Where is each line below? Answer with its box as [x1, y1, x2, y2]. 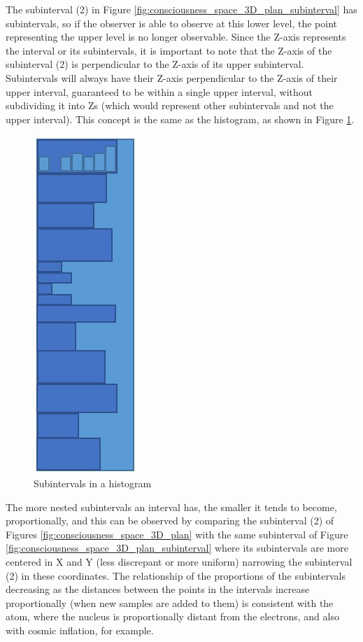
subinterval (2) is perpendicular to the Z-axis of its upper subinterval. [6, 57, 304, 71]
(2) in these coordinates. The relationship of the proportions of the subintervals [6, 568, 346, 582]
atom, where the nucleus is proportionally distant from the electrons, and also [6, 609, 339, 624]
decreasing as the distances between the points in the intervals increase [6, 582, 310, 596]
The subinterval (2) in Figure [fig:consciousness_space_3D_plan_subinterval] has [6, 2, 357, 16]
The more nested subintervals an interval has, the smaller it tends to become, [6, 499, 337, 514]
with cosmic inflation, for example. [6, 622, 154, 637]
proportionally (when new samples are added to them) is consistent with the [6, 595, 334, 610]
